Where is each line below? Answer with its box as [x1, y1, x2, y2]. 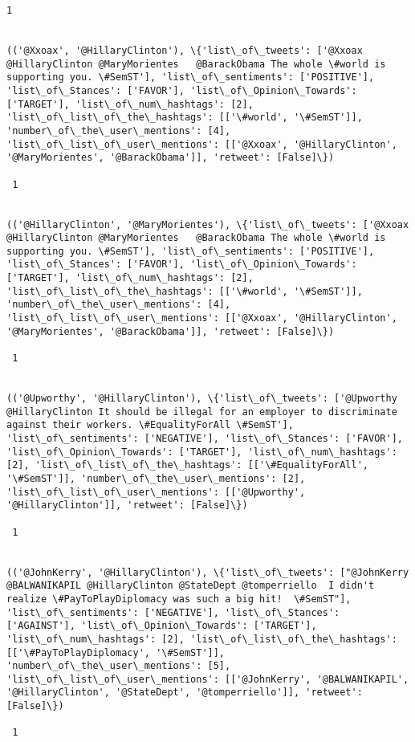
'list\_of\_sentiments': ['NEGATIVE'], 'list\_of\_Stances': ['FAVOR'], [6, 433, 403, 444]
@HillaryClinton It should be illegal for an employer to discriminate [6, 406, 397, 418]
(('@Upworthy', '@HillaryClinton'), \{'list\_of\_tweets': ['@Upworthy [6, 393, 397, 405]
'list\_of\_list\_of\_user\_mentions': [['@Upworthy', [6, 486, 306, 498]
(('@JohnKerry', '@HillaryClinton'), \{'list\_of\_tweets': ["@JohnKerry [6, 566, 409, 578]
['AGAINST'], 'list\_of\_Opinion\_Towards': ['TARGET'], [6, 620, 317, 632]
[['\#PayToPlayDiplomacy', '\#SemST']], [6, 646, 226, 658]
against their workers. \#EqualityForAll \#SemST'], [6, 419, 294, 431]
